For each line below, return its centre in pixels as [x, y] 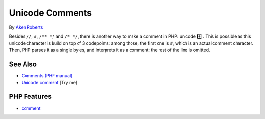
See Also [23, 64]
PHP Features [30, 96]
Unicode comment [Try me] [49, 83]
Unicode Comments [50, 13]
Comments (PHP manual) [47, 75]
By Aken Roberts [26, 27]
